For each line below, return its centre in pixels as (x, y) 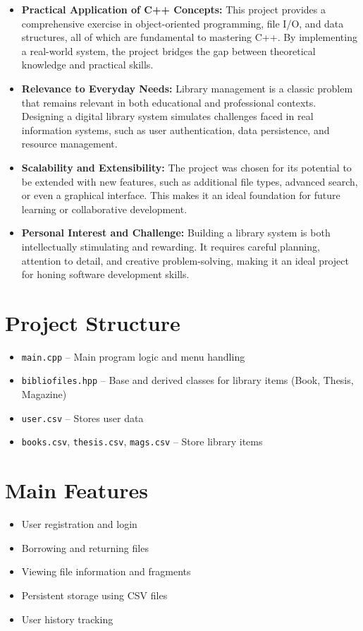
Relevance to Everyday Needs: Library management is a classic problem (187, 88)
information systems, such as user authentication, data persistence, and (176, 130)
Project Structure (93, 322)
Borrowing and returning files (85, 547)
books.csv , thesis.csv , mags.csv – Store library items (142, 441)
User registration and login (79, 524)
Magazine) (44, 394)
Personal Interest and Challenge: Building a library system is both (176, 233)
